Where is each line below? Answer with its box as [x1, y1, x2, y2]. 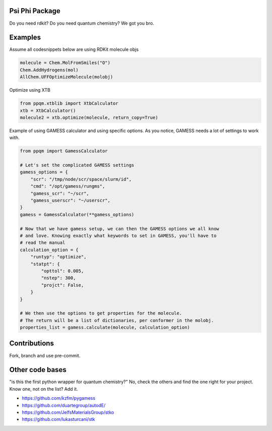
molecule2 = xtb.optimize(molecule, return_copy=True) [20, 114, 158, 120]
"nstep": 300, [41, 275, 76, 281]
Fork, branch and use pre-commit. [9, 352, 81, 358]
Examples [9, 33, 41, 42]
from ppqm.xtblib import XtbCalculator [20, 101, 118, 106]
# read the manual [20, 240, 65, 245]
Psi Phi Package [9, 7, 60, 15]
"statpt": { [30, 261, 60, 267]
